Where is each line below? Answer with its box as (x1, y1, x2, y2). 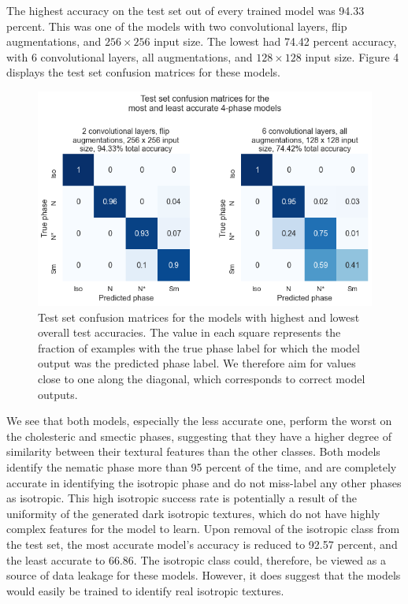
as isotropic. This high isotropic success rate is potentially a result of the (6, 490, 357, 506)
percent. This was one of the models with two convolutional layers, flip (6, 17, 347, 34)
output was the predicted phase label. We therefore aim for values (38, 355, 356, 371)
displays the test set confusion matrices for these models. (6, 64, 280, 80)
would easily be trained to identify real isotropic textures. (6, 582, 284, 598)
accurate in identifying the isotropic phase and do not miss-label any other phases (6, 474, 402, 490)
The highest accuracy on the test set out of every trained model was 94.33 (6, 2, 365, 18)
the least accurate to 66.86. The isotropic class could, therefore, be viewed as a (6, 551, 386, 568)
